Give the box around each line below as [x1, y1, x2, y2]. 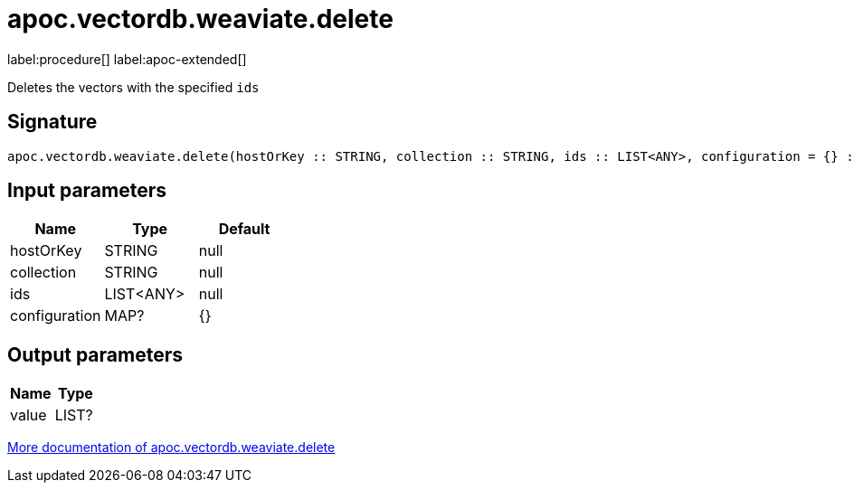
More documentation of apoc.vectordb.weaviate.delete [7, 439, 336, 456]
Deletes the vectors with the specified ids [7, 79, 260, 95]
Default [218, 220, 270, 239]
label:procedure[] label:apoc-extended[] [7, 51, 247, 67]
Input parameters [7, 179, 167, 203]
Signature [7, 110, 98, 134]
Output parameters [7, 343, 183, 366]
